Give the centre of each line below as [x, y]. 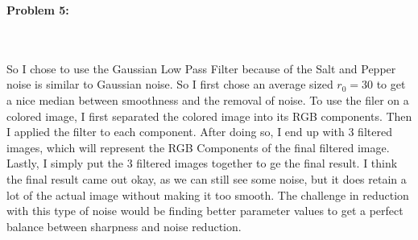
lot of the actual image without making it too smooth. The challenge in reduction [208, 194]
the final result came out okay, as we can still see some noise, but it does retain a [207, 178]
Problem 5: [38, 10]
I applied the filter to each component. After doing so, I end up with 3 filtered [199, 132]
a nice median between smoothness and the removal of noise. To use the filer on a [208, 99]
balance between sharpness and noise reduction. [124, 226]
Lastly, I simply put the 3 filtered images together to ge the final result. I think [202, 163]
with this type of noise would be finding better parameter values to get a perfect [205, 211]
